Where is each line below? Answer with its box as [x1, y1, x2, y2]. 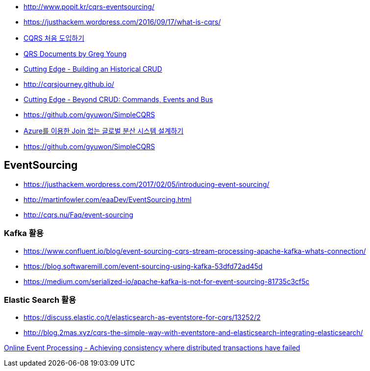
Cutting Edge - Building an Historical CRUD [24, 65, 162, 73]
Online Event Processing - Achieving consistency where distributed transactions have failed [4, 344, 300, 352]
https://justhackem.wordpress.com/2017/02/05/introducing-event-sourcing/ [24, 180, 270, 188]
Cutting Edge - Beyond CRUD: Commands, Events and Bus [24, 95, 213, 104]
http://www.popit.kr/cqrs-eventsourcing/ [24, 2, 154, 11]
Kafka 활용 [4, 228, 44, 238]
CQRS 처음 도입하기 [24, 34, 85, 42]
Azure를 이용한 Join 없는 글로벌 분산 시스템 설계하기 [24, 127, 184, 135]
